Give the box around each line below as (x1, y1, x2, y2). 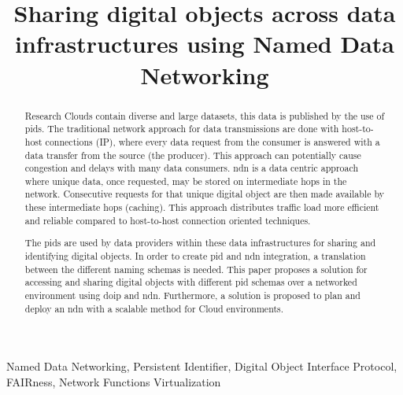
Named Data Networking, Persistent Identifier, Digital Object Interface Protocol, (6, 358, 397, 375)
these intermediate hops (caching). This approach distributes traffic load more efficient (24, 201, 379, 214)
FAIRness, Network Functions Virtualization (6, 373, 221, 389)
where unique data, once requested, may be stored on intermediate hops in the (24, 174, 347, 187)
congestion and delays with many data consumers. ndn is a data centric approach (24, 161, 359, 175)
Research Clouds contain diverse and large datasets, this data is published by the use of (24, 109, 385, 122)
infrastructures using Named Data (15, 28, 394, 60)
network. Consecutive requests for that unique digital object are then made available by (24, 187, 384, 201)
